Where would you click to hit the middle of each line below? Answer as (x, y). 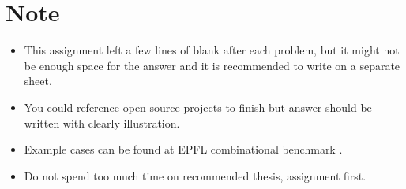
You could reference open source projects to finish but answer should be (198, 107)
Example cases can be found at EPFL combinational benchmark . (183, 149)
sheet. (38, 81)
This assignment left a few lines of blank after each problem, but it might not (212, 50)
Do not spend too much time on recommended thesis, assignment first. (195, 175)
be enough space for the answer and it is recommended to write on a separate (212, 65)
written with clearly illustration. (102, 122)
